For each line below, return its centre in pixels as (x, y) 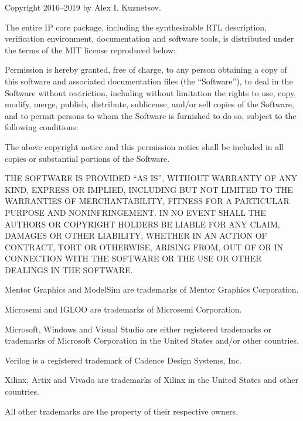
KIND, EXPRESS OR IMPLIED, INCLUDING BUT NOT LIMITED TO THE (149, 189)
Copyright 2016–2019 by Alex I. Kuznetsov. (83, 7)
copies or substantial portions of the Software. (87, 158)
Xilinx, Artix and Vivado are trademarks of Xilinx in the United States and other (151, 380)
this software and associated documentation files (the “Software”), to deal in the (149, 81)
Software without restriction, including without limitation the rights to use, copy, (151, 92)
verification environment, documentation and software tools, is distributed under (149, 38)
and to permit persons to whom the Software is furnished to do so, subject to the (151, 115)
